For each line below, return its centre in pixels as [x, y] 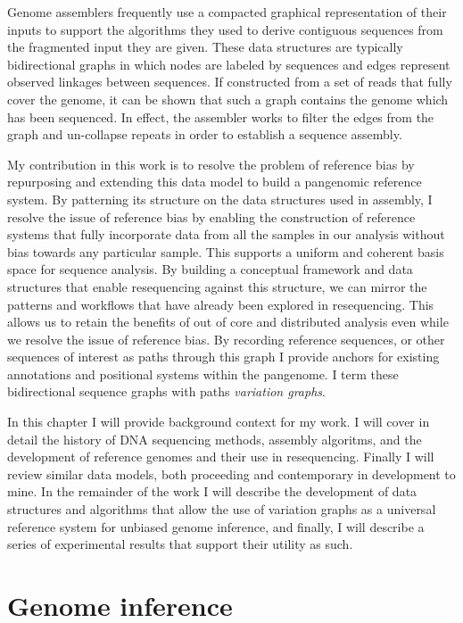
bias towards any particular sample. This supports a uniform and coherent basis [226, 251]
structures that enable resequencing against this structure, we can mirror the [217, 286]
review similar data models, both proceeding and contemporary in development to [231, 473]
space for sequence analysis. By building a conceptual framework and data [210, 269]
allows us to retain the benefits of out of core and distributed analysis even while [228, 322]
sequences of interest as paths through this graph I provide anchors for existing [223, 357]
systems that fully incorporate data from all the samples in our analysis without [226, 234]
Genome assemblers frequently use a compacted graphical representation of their [227, 12]
